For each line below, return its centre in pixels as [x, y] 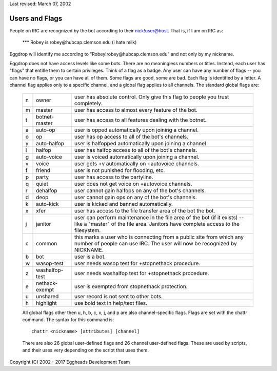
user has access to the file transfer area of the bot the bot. [145, 210]
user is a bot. [90, 257]
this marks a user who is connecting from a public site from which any [159, 237]
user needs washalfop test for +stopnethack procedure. [142, 273]
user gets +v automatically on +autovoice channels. [137, 163]
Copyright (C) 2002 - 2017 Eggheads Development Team [70, 362]
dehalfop [47, 190]
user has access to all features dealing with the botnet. [140, 120]
